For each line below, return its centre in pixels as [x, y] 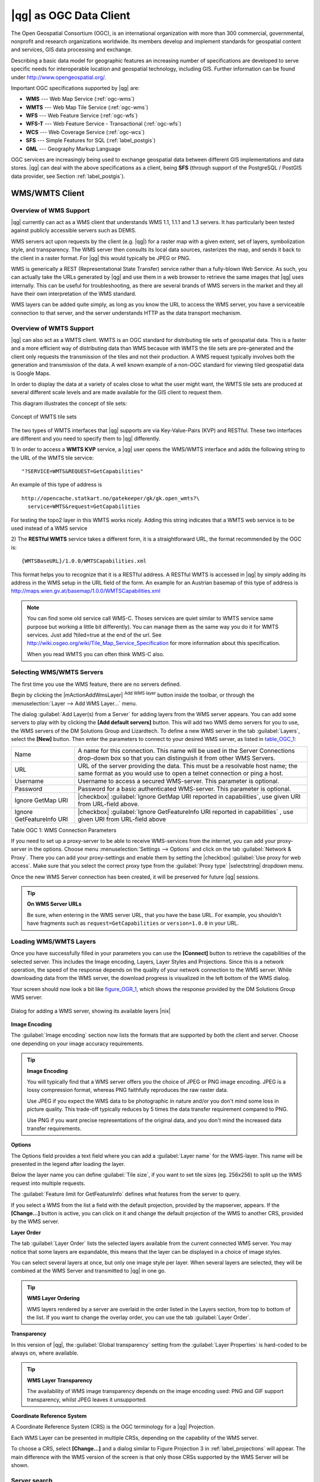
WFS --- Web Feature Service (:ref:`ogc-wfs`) [82, 116]
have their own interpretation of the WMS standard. [73, 294]
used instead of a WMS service [49, 528]
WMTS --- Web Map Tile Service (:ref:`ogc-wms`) [87, 107]
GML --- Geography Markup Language [73, 149]
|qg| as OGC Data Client [71, 15]
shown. [20, 1465]
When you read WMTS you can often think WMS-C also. [96, 654]
